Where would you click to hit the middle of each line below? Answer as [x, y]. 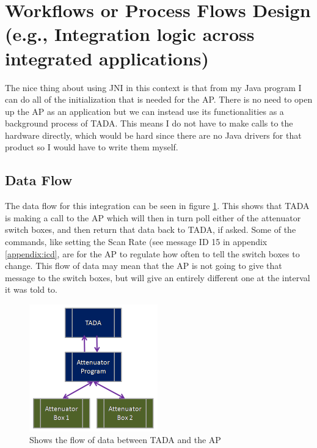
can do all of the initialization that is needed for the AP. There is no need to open [159, 99]
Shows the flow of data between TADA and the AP [125, 440]
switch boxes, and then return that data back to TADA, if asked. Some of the [151, 230]
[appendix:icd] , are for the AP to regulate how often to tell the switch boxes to [152, 253]
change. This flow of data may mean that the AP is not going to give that [144, 266]
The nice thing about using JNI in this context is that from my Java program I [153, 87]
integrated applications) [107, 58]
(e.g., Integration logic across [130, 34]
